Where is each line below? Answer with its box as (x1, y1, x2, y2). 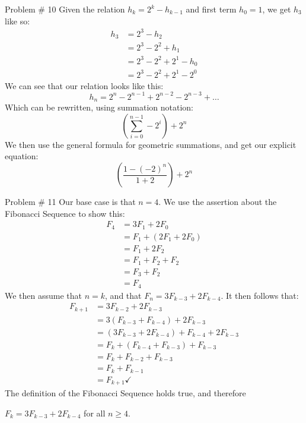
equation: (5, 150, 39, 162)
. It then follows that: (221, 289, 299, 301)
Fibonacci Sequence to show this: (5, 207, 125, 219)
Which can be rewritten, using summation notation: (5, 101, 193, 113)
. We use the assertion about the (158, 195, 277, 207)
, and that (105, 289, 142, 301)
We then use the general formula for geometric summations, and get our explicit (5, 138, 297, 150)
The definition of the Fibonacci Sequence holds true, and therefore (5, 387, 246, 399)
